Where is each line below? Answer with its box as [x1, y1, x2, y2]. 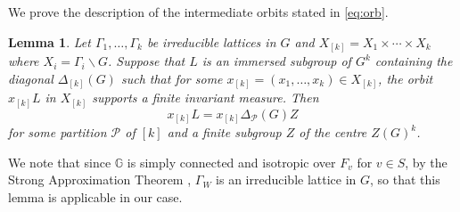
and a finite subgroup [167, 123, 282, 142]
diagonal [8, 69, 53, 87]
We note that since [8, 152, 111, 171]
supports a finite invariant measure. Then [92, 88, 319, 107]
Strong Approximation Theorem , [8, 170, 192, 189]
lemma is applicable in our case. [8, 188, 183, 207]
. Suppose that [107, 52, 185, 70]
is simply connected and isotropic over [127, 152, 336, 171]
